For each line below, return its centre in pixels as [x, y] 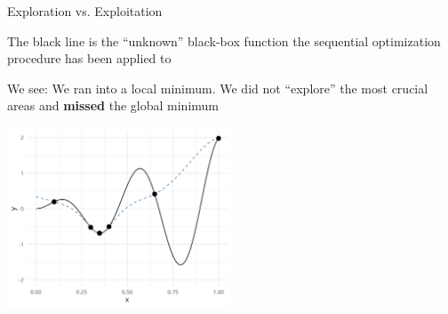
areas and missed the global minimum [113, 105]
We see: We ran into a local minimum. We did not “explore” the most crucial [218, 88]
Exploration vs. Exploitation [85, 11]
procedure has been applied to [89, 58]
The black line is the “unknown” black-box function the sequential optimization [224, 40]
